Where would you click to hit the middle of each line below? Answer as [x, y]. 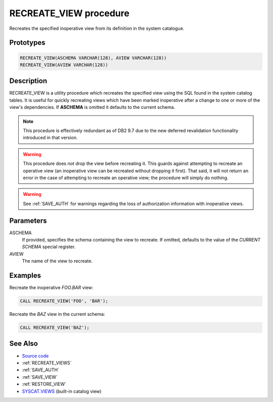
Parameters [28, 220]
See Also [24, 344]
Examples [25, 276]
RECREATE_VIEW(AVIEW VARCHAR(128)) [64, 65]
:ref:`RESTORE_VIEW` [44, 384]
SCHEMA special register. [49, 247]
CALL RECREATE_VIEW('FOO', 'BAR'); [64, 301]
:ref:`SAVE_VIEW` [40, 377]
